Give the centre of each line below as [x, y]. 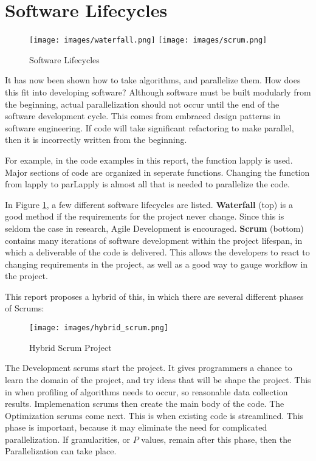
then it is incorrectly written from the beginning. [96, 140]
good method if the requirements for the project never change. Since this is [145, 216]
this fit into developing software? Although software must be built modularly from [158, 92]
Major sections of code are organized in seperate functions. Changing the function [157, 172]
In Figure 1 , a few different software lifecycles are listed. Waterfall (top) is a [149, 204]
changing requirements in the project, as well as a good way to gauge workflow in [156, 264]
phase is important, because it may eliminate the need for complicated [136, 427]
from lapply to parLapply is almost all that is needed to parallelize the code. [147, 184]
